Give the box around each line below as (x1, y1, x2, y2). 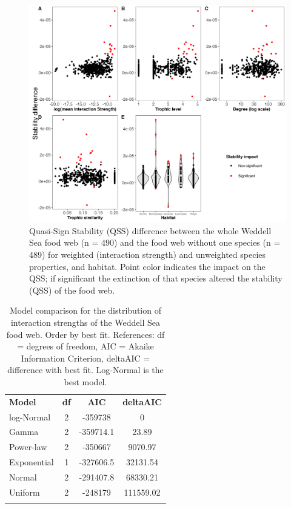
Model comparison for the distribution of (9, 304, 161, 317)
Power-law (9, 440, 47, 453)
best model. (64, 375, 107, 388)
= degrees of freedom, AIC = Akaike (17, 340, 154, 352)
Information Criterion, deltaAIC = (21, 351, 150, 364)
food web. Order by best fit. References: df (6, 328, 165, 340)
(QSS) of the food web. (29, 283, 115, 296)
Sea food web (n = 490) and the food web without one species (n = (29, 236, 281, 249)
